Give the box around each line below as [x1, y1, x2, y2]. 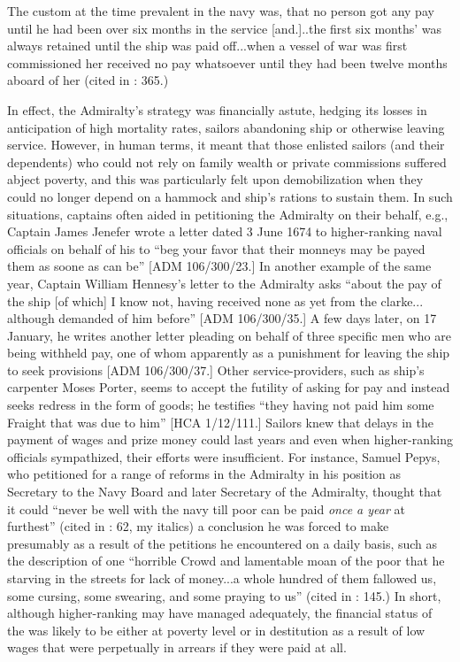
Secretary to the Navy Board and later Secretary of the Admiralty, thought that [7, 482, 442, 501]
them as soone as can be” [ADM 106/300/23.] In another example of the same [7, 257, 432, 275]
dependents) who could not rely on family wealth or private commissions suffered [7, 152, 447, 171]
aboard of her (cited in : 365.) [7, 71, 169, 89]
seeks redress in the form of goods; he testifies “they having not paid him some [7, 396, 434, 414]
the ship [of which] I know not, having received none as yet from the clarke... [7, 291, 424, 310]
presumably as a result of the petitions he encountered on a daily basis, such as [7, 534, 438, 552]
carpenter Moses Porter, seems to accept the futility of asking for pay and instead [7, 378, 450, 396]
